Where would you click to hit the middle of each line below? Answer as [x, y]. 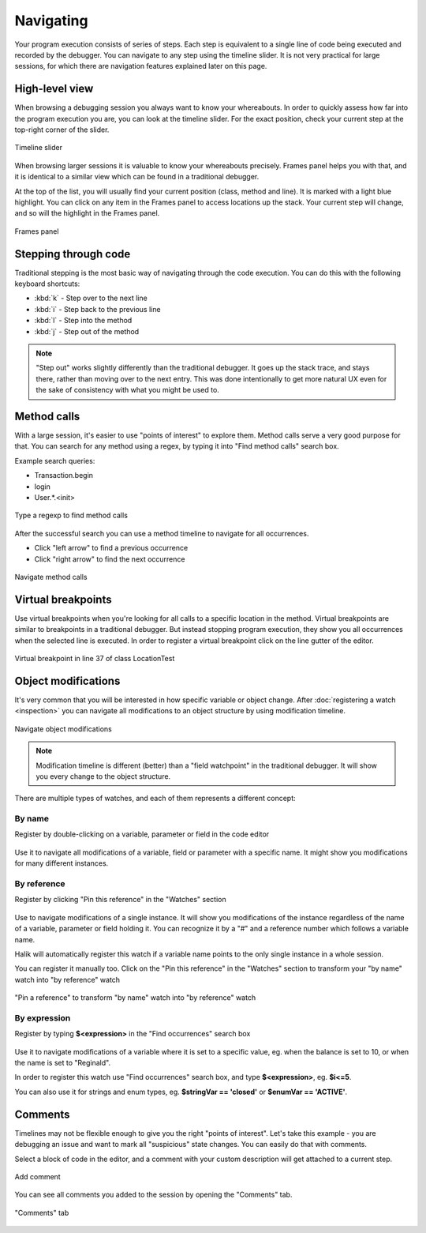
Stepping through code [73, 254]
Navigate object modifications [63, 729]
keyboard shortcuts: [47, 284]
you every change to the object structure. [103, 776]
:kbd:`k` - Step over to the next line [91, 298]
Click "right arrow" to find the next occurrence [110, 559]
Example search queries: [55, 460]
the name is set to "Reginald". [62, 1063]
